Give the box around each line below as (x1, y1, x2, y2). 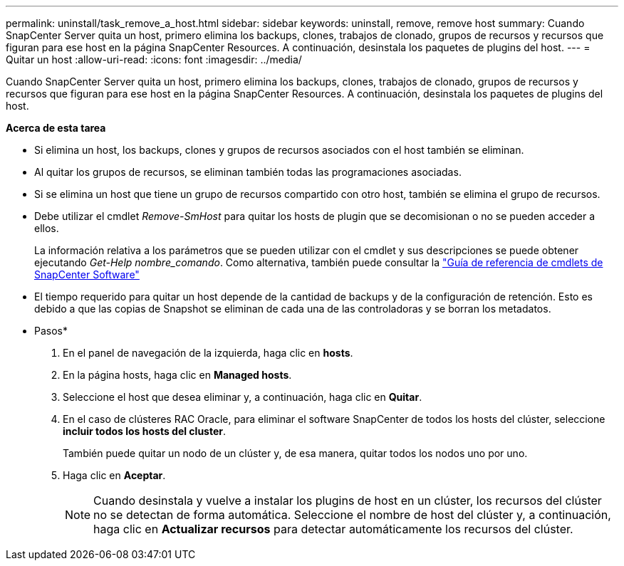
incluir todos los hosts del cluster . (63, 425, 227, 437)
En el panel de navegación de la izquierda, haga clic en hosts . (63, 347, 353, 359)
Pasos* (34, 325, 68, 337)
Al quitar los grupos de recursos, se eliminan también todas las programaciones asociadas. (34, 166, 462, 178)
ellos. (34, 222, 59, 234)
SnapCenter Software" (34, 268, 140, 281)
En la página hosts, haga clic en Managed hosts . (63, 369, 292, 381)
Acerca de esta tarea (6, 122, 106, 134)
